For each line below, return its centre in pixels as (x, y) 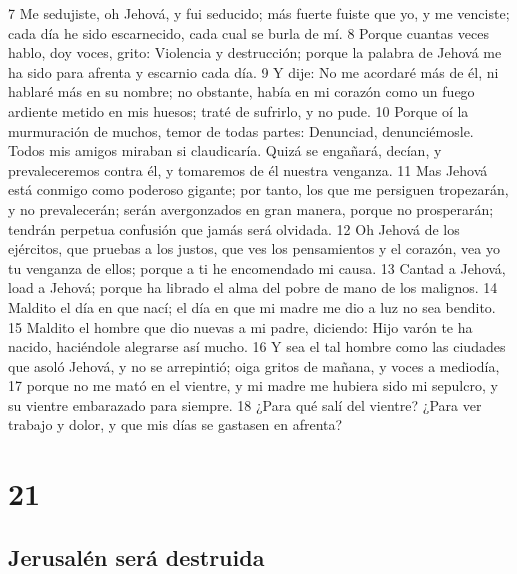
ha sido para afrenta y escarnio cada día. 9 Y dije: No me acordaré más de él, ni (253, 71)
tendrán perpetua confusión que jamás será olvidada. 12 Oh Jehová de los (234, 228)
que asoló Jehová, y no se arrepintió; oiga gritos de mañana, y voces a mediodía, (254, 365)
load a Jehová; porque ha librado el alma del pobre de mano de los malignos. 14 (253, 287)
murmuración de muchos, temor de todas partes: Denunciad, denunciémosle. (241, 130)
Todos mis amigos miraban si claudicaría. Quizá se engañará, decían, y (225, 150)
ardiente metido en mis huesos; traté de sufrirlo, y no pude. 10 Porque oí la (238, 110)
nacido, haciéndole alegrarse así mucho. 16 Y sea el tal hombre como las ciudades (257, 346)
